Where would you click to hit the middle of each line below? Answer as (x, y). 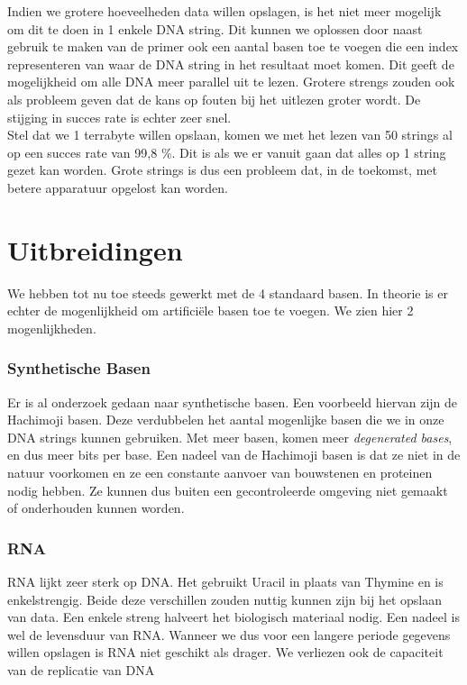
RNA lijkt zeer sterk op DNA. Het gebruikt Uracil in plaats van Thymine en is (225, 582)
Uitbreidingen (95, 249)
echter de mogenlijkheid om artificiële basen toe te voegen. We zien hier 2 (211, 311)
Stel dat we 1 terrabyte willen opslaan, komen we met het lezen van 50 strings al (230, 135)
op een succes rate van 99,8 (82, 152)
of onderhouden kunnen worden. (96, 508)
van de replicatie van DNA (81, 670)
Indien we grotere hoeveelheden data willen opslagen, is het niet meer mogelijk (224, 11)
